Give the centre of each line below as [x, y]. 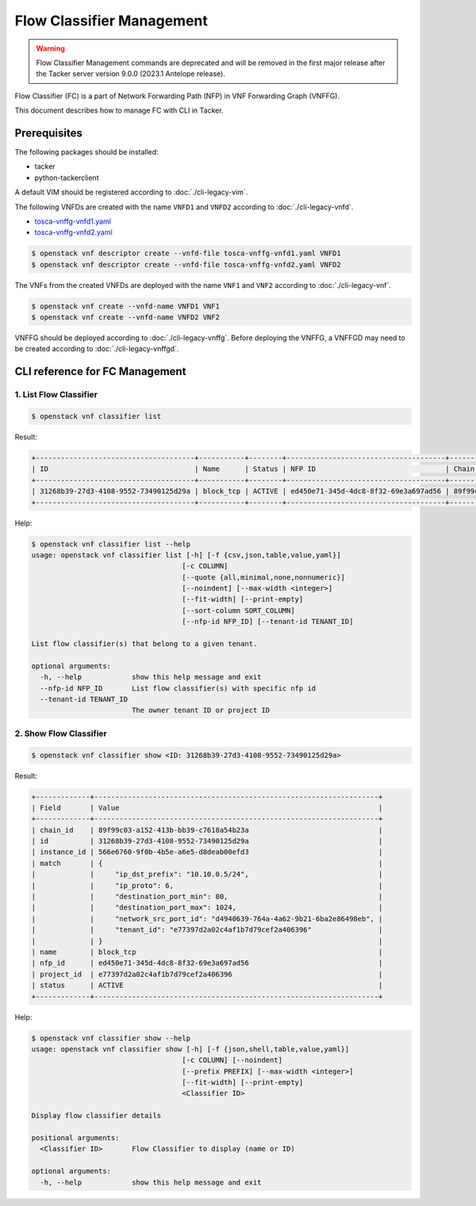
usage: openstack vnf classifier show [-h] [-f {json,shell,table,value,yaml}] [190, 1049]
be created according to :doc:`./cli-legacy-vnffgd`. [97, 349]
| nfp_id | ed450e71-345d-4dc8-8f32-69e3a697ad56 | [207, 963]
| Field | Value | [207, 808]
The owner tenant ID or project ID [201, 710]
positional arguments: [75, 1138]
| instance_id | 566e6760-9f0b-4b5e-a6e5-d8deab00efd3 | [207, 852]
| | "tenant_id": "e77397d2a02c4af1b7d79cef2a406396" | [207, 930]
